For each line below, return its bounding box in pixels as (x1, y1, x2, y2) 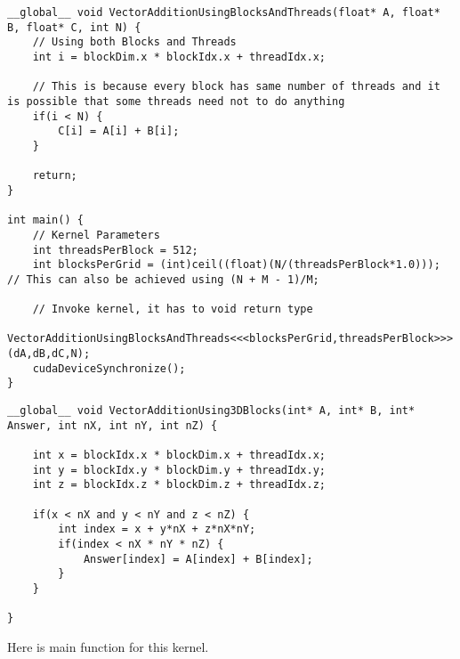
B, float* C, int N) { (7, 20, 141, 34)
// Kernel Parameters (32, 228, 160, 241)
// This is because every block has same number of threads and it (32, 80, 440, 94)
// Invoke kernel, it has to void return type (32, 303, 313, 316)
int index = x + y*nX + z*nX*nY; (58, 523, 256, 536)
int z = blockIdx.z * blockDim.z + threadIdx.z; (32, 478, 326, 492)
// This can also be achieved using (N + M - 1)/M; (7, 273, 319, 286)
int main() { (7, 214, 84, 227)
